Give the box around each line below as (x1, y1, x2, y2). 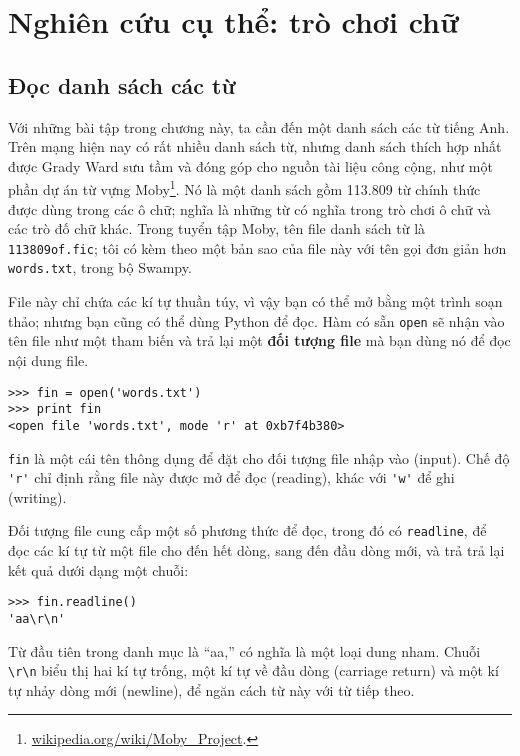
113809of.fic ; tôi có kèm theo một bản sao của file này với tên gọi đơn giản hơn (8, 237, 507, 258)
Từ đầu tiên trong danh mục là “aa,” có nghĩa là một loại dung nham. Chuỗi (8, 640, 481, 661)
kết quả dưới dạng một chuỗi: (8, 559, 189, 580)
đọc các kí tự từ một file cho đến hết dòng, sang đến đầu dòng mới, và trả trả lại (8, 540, 505, 561)
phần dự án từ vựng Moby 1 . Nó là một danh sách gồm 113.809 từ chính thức (8, 176, 481, 200)
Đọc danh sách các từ (8, 69, 236, 100)
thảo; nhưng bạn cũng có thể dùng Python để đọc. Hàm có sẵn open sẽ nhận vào (8, 310, 505, 331)
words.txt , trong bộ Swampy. (8, 257, 192, 278)
